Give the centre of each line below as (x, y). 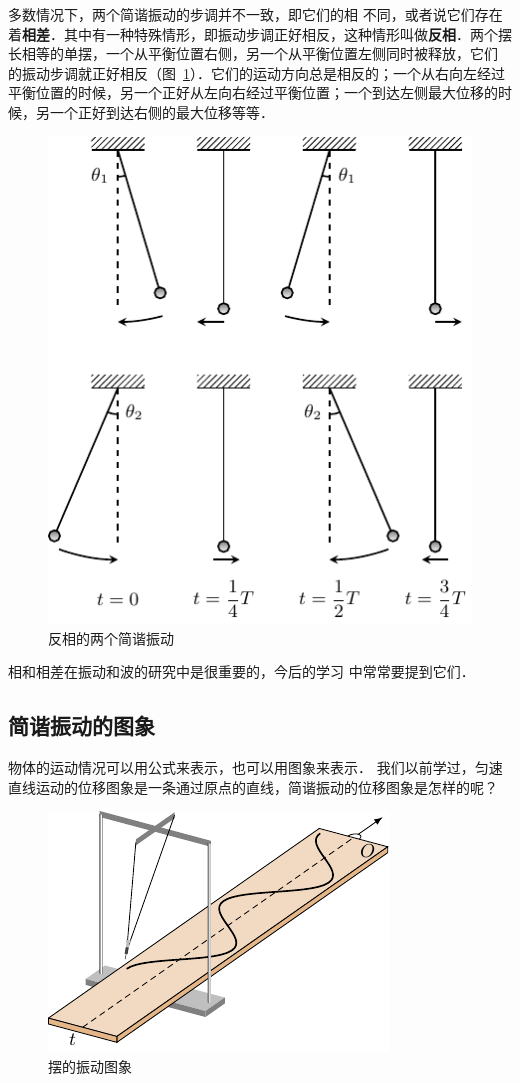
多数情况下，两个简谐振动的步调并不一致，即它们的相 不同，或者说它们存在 (255, 14)
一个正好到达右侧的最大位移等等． (161, 111)
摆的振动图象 (90, 1066)
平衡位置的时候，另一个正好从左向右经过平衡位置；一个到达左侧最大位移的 (253, 92)
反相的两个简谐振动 (111, 637)
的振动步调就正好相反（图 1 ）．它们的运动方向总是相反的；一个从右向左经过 (256, 72)
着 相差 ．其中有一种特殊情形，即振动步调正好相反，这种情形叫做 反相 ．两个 (253, 33)
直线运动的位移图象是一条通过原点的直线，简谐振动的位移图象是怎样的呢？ (253, 786)
